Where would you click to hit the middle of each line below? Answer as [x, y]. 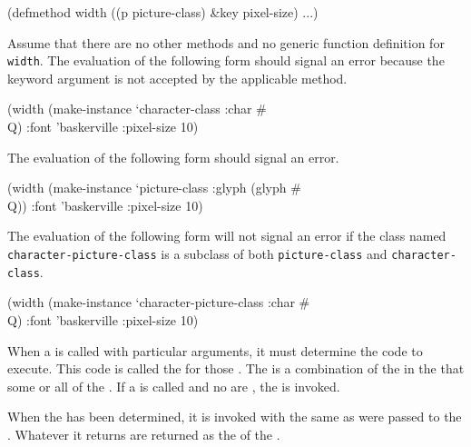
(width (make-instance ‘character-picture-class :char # [159, 302]
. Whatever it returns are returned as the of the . [144, 434]
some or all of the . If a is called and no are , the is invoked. [174, 386]
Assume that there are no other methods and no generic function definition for [226, 42]
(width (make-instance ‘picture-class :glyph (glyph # [154, 188]
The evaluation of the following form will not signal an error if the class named [227, 236]
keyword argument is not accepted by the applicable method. [177, 78]
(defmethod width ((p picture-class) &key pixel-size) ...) [163, 12]
